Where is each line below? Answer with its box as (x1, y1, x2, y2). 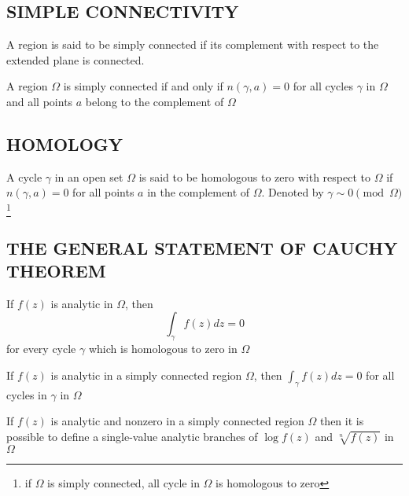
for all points (72, 184, 134, 200)
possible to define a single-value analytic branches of (6, 428, 258, 444)
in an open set (54, 168, 123, 185)
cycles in (6, 386, 47, 402)
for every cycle (6, 340, 76, 357)
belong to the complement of (85, 93, 224, 109)
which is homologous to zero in (88, 340, 238, 357)
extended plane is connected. (6, 51, 145, 68)
